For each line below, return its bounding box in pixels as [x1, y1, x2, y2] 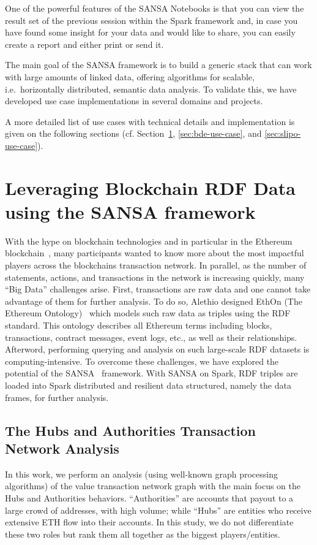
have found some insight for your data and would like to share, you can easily [5, 26, 296, 39]
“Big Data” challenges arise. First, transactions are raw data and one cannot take [5, 283, 311, 295]
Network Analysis [5, 438, 119, 457]
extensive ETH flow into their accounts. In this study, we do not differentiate [5, 516, 294, 528]
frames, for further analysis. [5, 391, 109, 403]
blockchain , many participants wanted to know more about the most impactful [5, 246, 304, 259]
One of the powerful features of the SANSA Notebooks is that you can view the [5, 2, 304, 14]
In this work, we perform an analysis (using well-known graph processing [5, 467, 278, 480]
